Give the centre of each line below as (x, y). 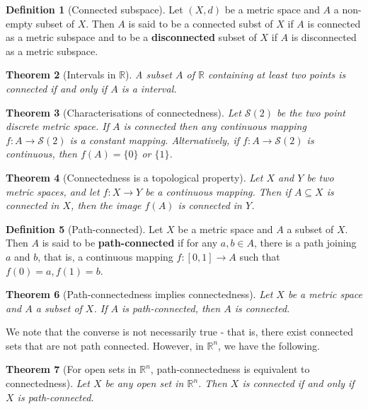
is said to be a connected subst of (201, 23)
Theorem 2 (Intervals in (61, 75)
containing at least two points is (277, 75)
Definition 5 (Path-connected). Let (85, 229)
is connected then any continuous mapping (215, 126)
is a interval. (149, 88)
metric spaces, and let (53, 191)
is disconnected (324, 37)
